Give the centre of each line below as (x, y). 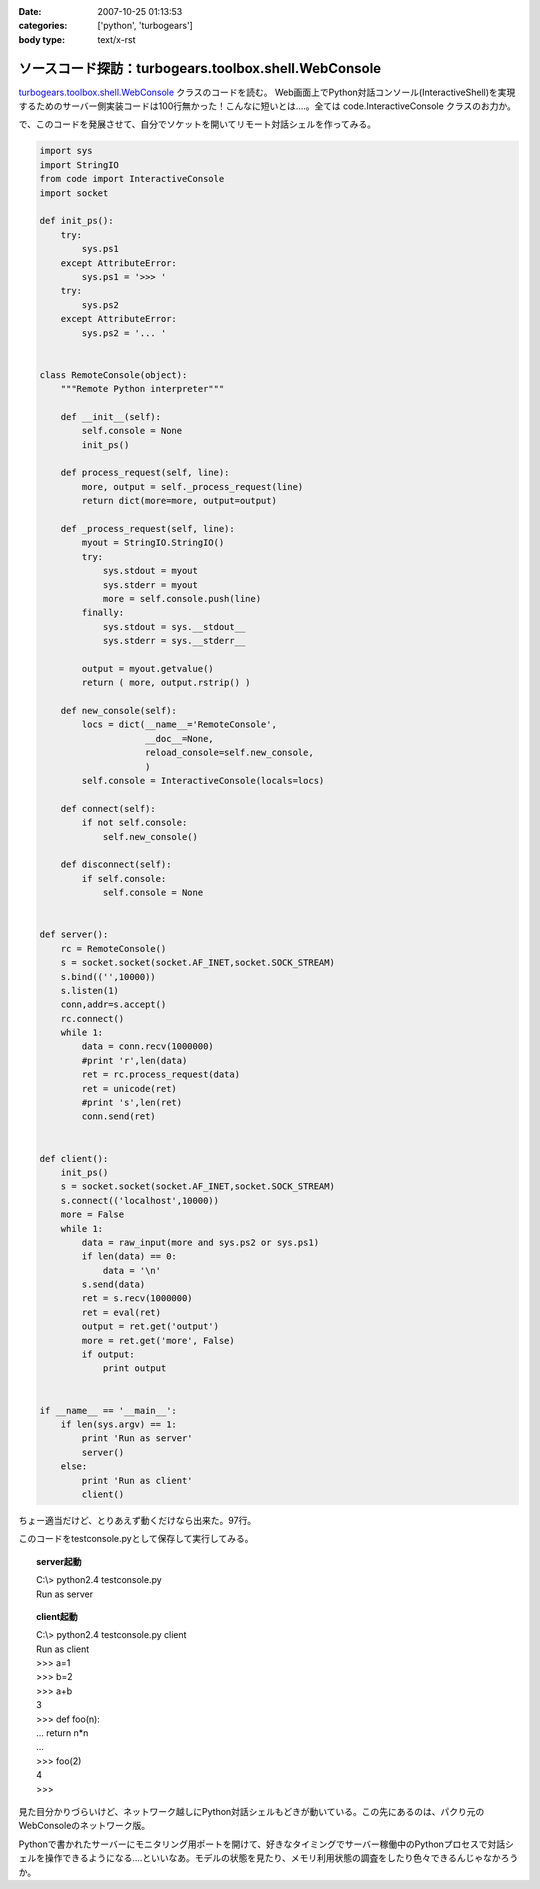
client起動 (57, 1616)
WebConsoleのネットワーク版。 (84, 1826)
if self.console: (124, 878)
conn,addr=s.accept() (113, 1004)
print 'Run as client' (137, 1480)
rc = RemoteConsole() (113, 948)
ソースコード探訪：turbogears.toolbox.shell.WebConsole (200, 68)
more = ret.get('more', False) (158, 1340)
